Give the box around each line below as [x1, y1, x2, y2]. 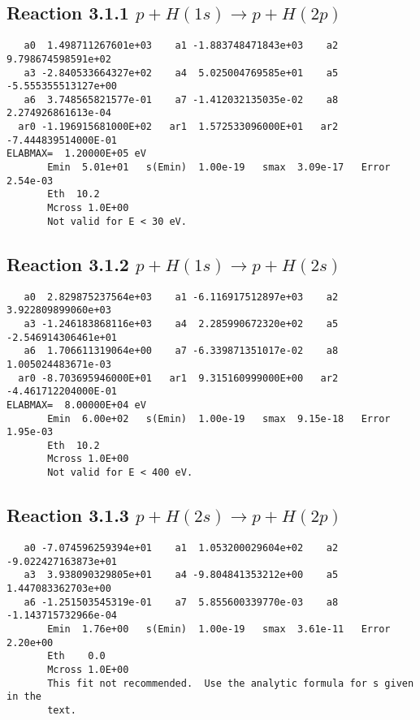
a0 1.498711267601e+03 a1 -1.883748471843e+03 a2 [24, 40, 339, 52]
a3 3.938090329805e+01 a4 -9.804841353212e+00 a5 [24, 569, 339, 581]
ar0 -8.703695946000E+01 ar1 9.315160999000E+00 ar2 [18, 372, 339, 384]
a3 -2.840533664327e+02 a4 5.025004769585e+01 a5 [24, 67, 339, 79]
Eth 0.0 [47, 650, 106, 662]
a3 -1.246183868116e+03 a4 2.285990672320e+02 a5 [24, 317, 339, 330]
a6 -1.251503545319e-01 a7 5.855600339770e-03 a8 [24, 596, 339, 608]
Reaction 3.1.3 [6, 502, 129, 528]
